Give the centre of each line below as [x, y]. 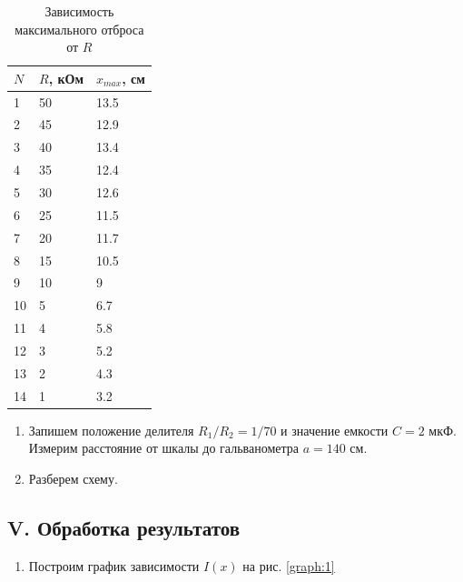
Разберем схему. [73, 478]
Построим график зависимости [114, 565]
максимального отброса [79, 29]
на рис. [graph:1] [289, 565]
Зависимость [79, 11]
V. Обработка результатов [124, 527]
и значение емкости [335, 430]
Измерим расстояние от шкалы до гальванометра [163, 448]
